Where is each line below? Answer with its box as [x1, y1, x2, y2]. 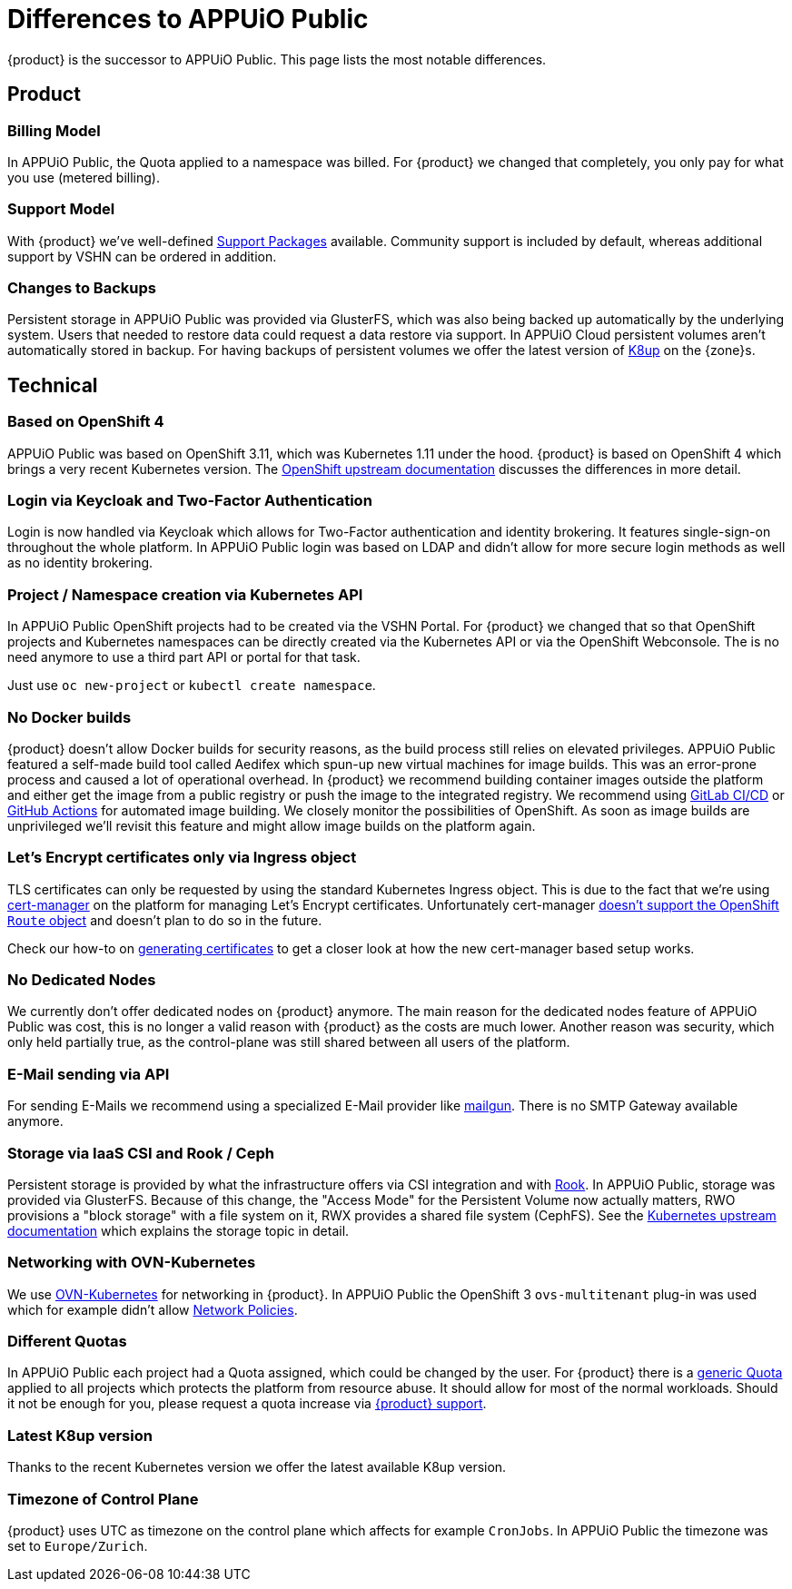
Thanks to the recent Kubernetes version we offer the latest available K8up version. [7, 1459, 507, 1475]
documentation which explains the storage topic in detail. [7, 1222, 350, 1239]
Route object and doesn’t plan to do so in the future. [7, 912, 322, 928]
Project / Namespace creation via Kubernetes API [7, 585, 363, 604]
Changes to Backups [7, 279, 156, 298]
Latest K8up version [7, 1426, 153, 1445]
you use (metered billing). [7, 169, 160, 185]
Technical [7, 373, 98, 397]
